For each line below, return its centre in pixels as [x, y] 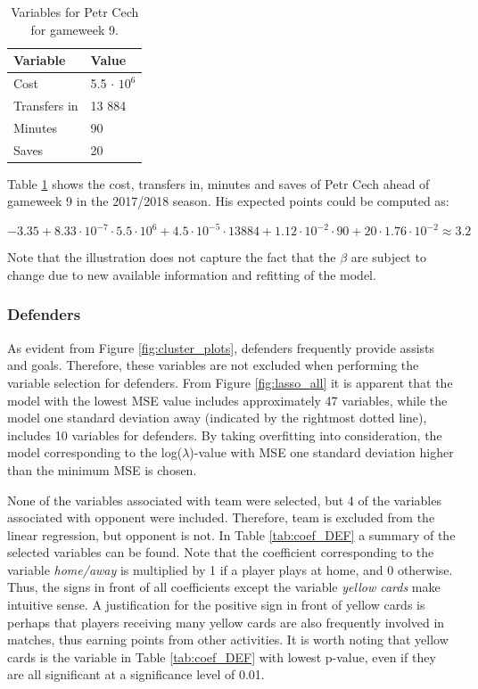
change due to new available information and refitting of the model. [192, 274]
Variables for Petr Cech [75, 12]
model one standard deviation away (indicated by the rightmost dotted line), [217, 418]
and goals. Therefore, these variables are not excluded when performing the [213, 365]
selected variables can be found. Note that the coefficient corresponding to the [221, 552]
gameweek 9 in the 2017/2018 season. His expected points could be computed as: [228, 201]
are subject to [388, 257]
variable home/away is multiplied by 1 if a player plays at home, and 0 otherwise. [230, 569]
